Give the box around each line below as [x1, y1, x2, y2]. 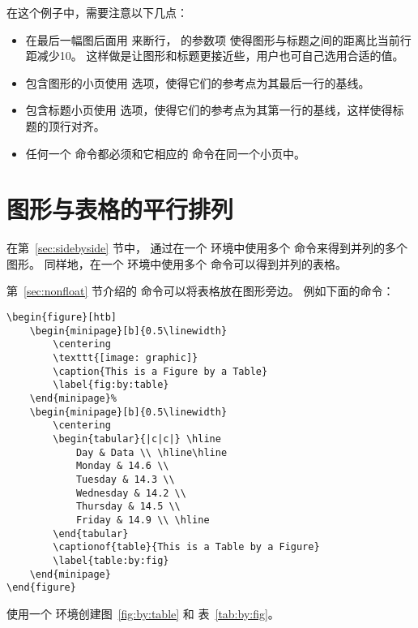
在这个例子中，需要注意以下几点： [6, 4, 188, 20]
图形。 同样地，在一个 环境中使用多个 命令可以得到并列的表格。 [6, 255, 347, 272]
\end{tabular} [53, 527, 129, 540]
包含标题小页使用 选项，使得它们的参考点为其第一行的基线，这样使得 [25, 101, 393, 118]
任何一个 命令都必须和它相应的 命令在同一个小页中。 [25, 144, 306, 161]
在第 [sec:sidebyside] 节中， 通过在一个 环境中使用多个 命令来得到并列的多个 [6, 239, 407, 256]
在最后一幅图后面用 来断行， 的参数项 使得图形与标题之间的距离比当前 [25, 31, 400, 48]
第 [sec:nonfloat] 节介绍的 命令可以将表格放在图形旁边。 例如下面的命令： [6, 282, 395, 299]
